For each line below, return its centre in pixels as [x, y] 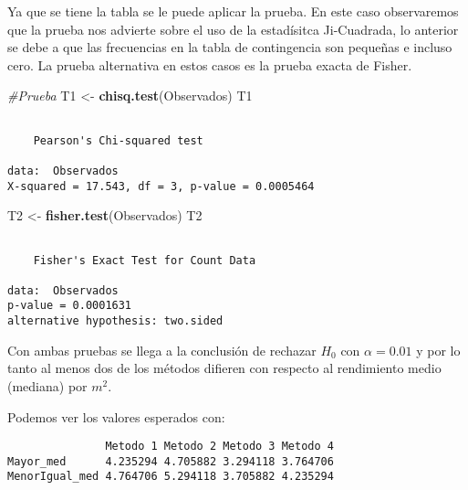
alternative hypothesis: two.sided [115, 321]
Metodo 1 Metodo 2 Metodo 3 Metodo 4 [219, 447]
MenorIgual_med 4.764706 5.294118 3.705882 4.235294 [171, 477]
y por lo [438, 350]
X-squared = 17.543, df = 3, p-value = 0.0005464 [161, 186]
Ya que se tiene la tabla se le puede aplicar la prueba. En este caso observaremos [233, 11]
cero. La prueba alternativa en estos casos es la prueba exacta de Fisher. [210, 64]
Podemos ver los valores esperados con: [116, 416]
